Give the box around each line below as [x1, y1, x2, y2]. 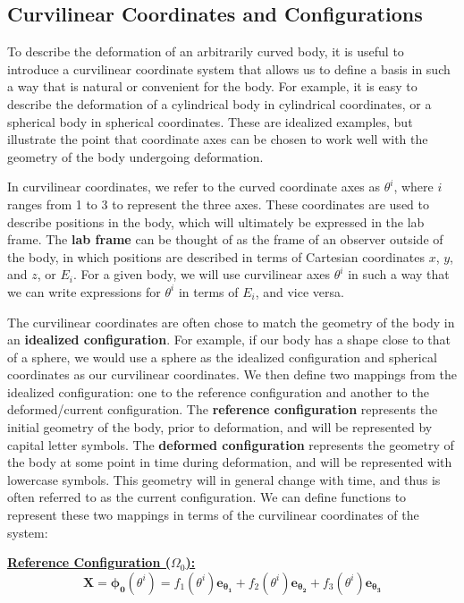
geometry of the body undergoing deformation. [7, 147, 264, 166]
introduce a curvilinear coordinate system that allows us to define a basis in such [7, 59, 451, 78]
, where [393, 177, 434, 196]
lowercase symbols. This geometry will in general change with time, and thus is [7, 470, 441, 488]
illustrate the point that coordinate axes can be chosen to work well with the [7, 130, 428, 149]
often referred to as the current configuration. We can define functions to [7, 488, 407, 506]
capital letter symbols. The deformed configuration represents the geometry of [7, 435, 454, 454]
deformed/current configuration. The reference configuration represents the [7, 400, 438, 419]
